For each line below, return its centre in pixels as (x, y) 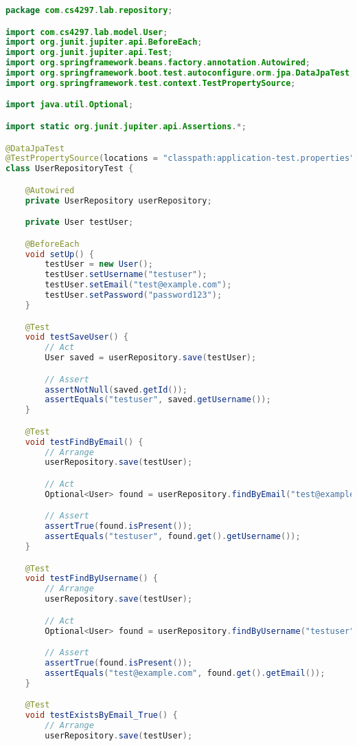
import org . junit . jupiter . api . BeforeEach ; (104, 42)
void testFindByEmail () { (84, 442)
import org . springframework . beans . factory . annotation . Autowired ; (158, 63)
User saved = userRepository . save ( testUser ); (151, 358)
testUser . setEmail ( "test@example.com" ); (138, 285)
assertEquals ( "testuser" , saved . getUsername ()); (158, 400)
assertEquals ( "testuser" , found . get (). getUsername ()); (173, 537)
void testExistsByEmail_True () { (101, 715)
